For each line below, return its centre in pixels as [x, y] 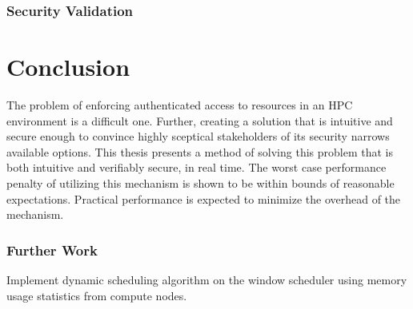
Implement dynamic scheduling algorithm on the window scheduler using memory [207, 279]
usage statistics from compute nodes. [97, 295]
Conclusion [68, 67]
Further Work [52, 250]
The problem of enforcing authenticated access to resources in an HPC [180, 104]
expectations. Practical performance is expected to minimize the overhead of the [204, 198]
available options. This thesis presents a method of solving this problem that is [200, 151]
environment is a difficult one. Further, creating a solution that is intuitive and [200, 120]
